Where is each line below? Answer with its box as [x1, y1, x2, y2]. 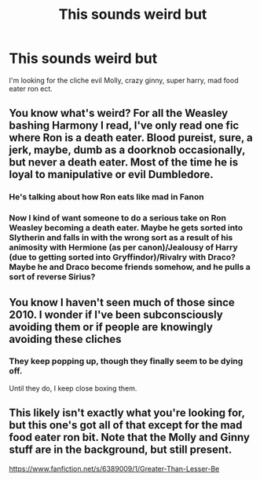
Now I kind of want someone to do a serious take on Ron [9, 213, 227, 224]
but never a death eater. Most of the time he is [9, 155, 239, 169]
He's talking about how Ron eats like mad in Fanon [9, 191, 204, 202]
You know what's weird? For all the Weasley [9, 107, 229, 120]
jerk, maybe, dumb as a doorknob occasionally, [9, 144, 246, 157]
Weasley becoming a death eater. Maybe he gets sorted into [9, 222, 243, 233]
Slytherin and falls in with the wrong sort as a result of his [9, 232, 233, 243]
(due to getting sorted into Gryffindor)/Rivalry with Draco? [9, 252, 236, 263]
